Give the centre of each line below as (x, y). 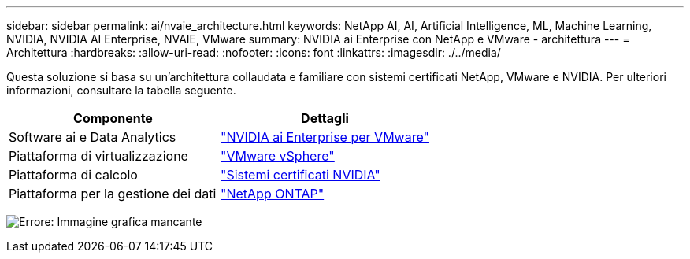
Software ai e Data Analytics (93, 137)
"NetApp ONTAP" (272, 194)
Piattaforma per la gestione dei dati (113, 194)
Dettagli (325, 118)
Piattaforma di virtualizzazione (98, 156)
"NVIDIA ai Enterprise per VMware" (325, 137)
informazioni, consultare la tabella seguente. (121, 90)
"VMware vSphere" (277, 156)
